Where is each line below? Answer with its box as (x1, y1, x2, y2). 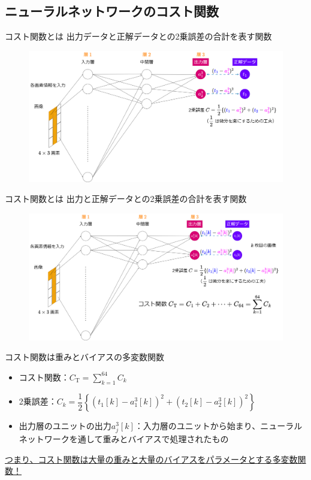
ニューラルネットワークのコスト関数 (5, 2, 219, 20)
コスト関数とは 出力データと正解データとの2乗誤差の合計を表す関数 (5, 30, 272, 43)
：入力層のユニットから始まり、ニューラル (134, 419, 303, 432)
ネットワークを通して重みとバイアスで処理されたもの (19, 433, 229, 445)
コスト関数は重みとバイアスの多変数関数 (5, 351, 164, 363)
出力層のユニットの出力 (19, 419, 111, 432)
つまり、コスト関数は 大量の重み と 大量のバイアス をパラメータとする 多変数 (5, 452, 298, 465)
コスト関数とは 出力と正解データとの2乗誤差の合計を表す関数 (5, 192, 247, 205)
